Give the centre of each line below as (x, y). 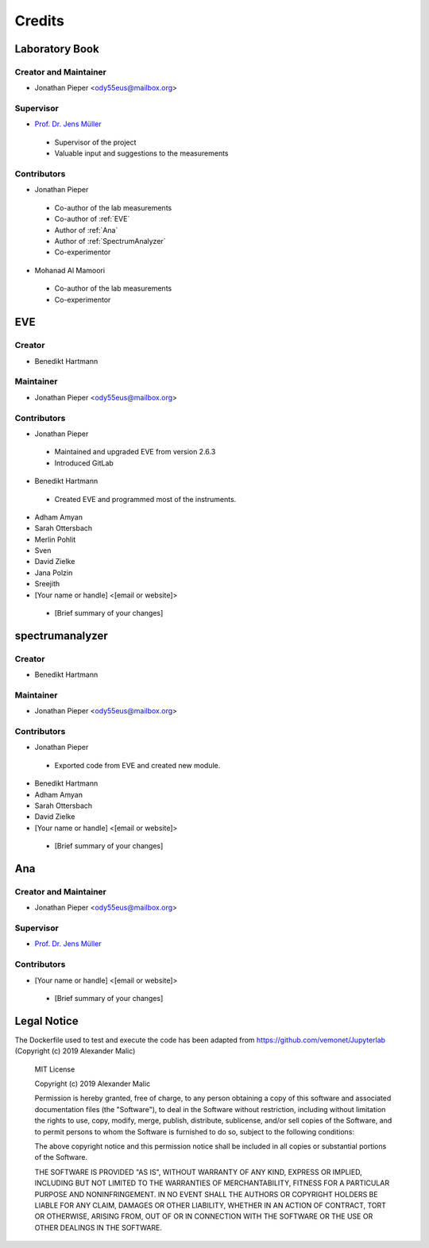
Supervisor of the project (95, 142)
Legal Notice (46, 1021)
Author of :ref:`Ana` (86, 230)
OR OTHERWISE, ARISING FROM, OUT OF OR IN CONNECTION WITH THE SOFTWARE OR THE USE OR (204, 1216)
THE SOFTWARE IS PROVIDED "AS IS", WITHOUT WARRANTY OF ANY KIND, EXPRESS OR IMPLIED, (199, 1172)
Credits (40, 21)
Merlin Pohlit (55, 539)
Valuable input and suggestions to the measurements (141, 153)
